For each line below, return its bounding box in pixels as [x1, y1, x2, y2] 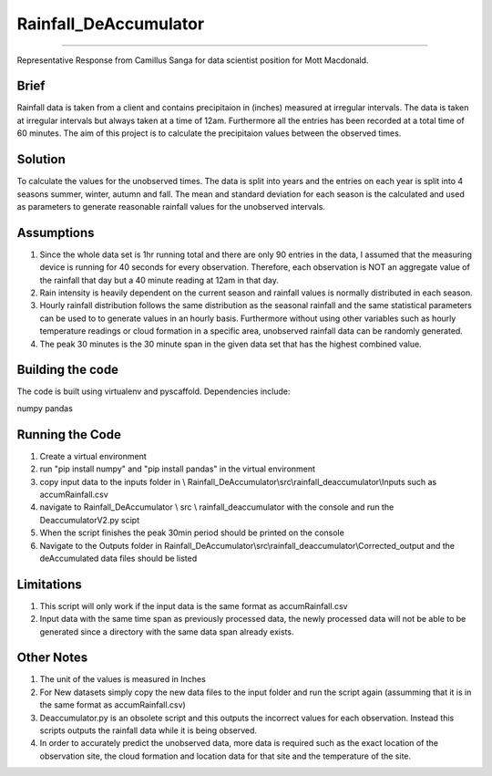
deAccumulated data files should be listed [39, 553, 198, 564]
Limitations [16, 576, 82, 592]
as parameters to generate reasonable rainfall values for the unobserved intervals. [16, 201, 325, 212]
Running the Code [16, 427, 122, 442]
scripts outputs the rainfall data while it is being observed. [39, 725, 258, 736]
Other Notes [16, 650, 88, 666]
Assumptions [16, 224, 95, 241]
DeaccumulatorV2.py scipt [39, 514, 140, 525]
